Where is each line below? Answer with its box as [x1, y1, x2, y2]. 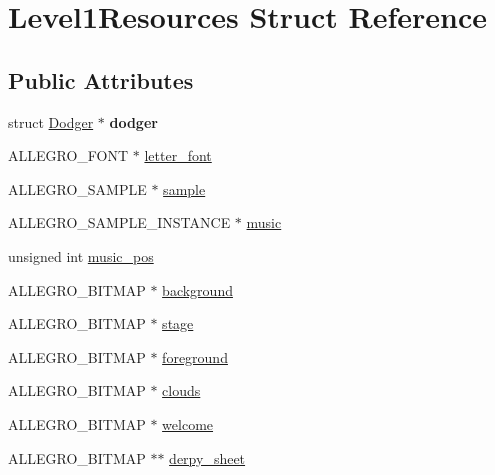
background [162, 279, 233, 300]
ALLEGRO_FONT [8, 145, 129, 166]
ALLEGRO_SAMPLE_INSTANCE [8, 212, 231, 233]
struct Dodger [8, 111, 94, 132]
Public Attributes [8, 64, 194, 95]
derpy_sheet [169, 447, 246, 468]
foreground [162, 346, 228, 367]
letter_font [144, 145, 212, 166]
